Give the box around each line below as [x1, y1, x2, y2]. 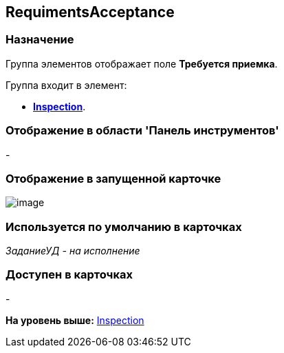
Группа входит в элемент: [6, 79, 127, 91]
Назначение [6, 32, 74, 47]
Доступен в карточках [6, 268, 133, 282]
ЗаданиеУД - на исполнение [6, 245, 140, 257]
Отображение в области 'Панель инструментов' [6, 123, 279, 138]
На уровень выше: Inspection [6, 314, 144, 326]
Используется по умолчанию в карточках [6, 219, 242, 234]
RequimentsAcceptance [6, 3, 175, 21]
